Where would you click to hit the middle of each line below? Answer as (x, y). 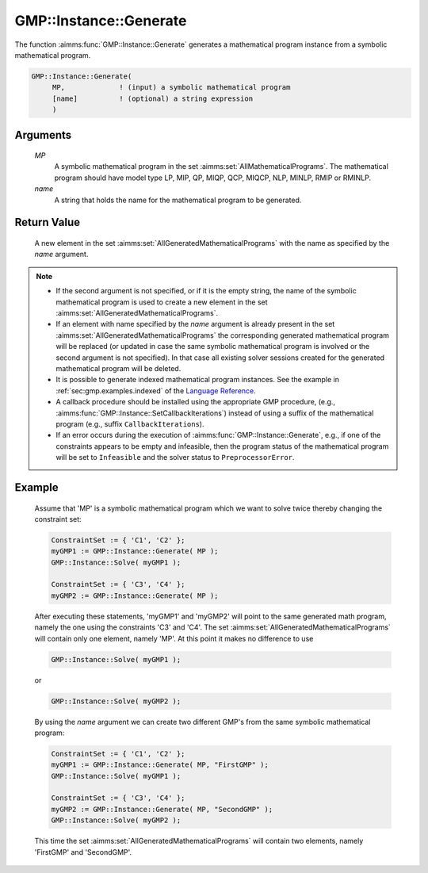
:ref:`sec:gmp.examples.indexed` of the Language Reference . (156, 391)
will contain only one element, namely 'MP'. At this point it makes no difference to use (174, 638)
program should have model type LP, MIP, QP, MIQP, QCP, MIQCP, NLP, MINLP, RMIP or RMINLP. (213, 178)
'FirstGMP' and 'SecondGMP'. (83, 852)
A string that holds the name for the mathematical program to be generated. (178, 200)
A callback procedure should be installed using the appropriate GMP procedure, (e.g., (196, 402)
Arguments (43, 135)
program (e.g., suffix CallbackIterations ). (130, 423)
